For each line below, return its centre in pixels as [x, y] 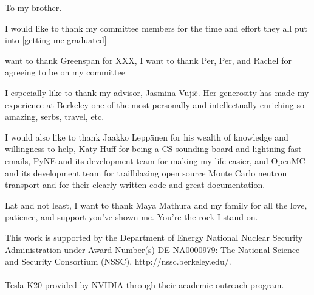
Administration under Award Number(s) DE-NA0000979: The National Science [152, 249]
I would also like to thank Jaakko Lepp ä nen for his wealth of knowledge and [147, 137]
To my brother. [33, 7]
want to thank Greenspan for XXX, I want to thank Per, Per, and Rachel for [148, 60]
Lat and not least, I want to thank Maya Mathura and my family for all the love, [156, 205]
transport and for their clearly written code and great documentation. [135, 185]
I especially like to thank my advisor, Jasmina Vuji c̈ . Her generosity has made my [157, 92]
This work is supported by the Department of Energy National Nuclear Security [154, 237]
